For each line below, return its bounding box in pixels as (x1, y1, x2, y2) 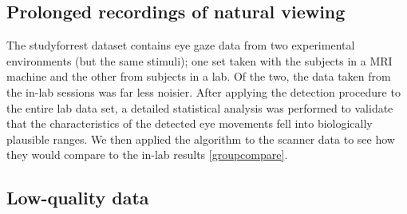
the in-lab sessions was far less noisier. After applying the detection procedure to (6, 83, 401, 100)
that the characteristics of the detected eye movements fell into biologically (6, 115, 373, 132)
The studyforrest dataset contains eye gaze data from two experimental (6, 37, 355, 53)
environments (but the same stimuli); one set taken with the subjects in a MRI (6, 52, 393, 69)
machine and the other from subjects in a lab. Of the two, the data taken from (6, 68, 391, 85)
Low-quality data (6, 185, 149, 210)
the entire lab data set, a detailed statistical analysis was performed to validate (6, 99, 393, 116)
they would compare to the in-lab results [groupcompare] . (6, 146, 288, 163)
